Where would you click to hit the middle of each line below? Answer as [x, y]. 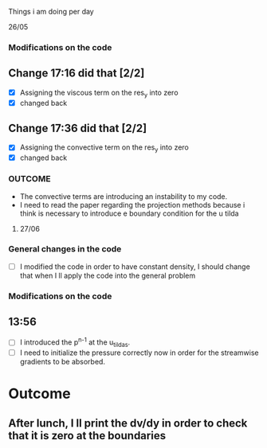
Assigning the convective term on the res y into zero [104, 148]
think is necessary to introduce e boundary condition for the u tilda [129, 213]
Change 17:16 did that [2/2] [77, 74]
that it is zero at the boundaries [87, 436]
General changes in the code [65, 249]
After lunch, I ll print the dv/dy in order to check [128, 423]
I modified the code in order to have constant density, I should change [135, 267]
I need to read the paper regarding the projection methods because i [132, 205]
